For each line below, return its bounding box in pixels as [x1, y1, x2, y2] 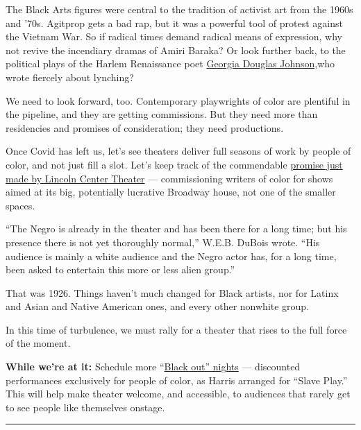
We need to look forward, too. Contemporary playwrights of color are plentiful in [6, 93, 351, 108]
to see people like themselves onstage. [6, 399, 165, 414]
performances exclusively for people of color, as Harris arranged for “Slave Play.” [6, 372, 348, 387]
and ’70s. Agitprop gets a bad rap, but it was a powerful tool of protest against [6, 15, 343, 30]
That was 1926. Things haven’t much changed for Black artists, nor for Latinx [6, 285, 339, 300]
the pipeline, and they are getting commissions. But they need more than [6, 107, 318, 121]
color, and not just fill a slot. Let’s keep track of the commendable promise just [6, 157, 343, 171]
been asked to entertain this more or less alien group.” [6, 262, 235, 277]
